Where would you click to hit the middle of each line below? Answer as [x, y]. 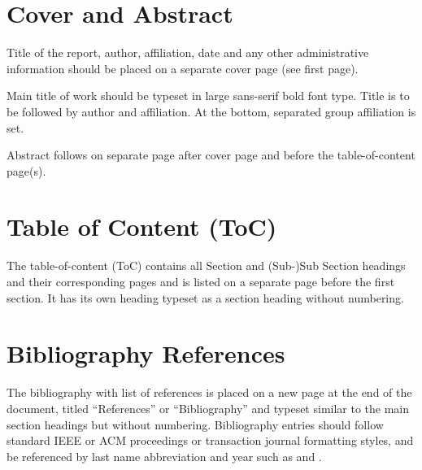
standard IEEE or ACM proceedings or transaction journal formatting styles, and [210, 440]
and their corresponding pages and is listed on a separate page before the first [201, 281]
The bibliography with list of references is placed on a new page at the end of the [209, 392]
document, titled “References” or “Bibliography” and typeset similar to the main [208, 408]
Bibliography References [146, 353]
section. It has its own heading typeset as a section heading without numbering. [205, 297]
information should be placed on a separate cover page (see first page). [183, 68]
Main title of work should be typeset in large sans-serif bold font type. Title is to [208, 96]
